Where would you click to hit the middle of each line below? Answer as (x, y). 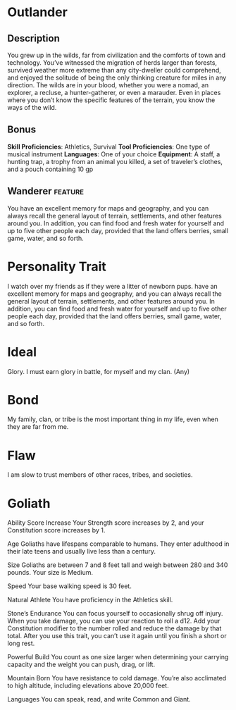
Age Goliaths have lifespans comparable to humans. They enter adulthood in (118, 544)
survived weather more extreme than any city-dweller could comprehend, (114, 70)
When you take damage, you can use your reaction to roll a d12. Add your (114, 621)
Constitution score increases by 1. (56, 530)
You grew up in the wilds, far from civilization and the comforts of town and (117, 55)
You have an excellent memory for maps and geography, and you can (108, 208)
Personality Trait (57, 267)
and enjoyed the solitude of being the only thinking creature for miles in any (117, 77)
